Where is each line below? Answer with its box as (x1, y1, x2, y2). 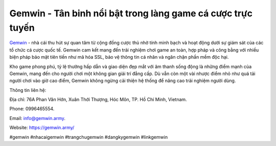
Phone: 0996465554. (9, 106, 55, 112)
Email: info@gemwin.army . (9, 115, 66, 121)
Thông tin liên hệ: (9, 87, 47, 93)
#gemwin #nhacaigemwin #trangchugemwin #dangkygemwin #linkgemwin (9, 134, 168, 140)
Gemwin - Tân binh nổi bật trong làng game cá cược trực (9, 8, 253, 19)
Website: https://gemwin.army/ (9, 125, 75, 131)
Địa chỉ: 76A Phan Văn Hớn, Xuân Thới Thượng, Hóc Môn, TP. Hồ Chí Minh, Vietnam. (9, 96, 187, 103)
